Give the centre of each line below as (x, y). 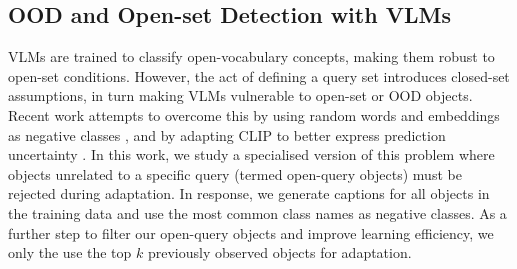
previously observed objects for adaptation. (279, 252)
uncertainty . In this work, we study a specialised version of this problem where (251, 154)
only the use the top (70, 252)
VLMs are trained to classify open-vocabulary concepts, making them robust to (251, 56)
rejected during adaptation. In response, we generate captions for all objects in (249, 193)
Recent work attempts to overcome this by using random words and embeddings (254, 114)
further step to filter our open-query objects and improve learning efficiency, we (251, 232)
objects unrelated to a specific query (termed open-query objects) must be (235, 173)
